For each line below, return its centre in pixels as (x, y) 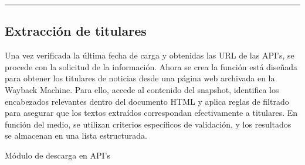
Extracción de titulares (76, 31)
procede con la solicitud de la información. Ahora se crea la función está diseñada (151, 66)
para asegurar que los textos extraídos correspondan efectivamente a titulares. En (151, 113)
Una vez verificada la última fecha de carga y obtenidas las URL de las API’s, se (150, 55)
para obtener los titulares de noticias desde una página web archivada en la (140, 78)
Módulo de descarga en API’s (58, 155)
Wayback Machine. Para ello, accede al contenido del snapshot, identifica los (142, 89)
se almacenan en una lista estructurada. (76, 135)
